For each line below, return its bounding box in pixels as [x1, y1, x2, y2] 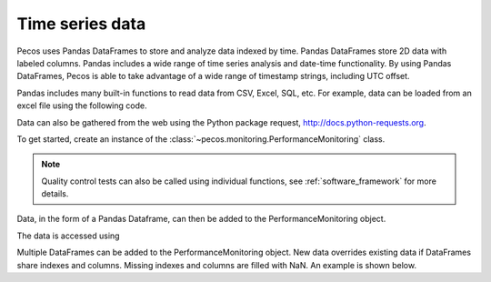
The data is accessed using [16, 230, 120, 241]
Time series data [16, 14, 146, 34]
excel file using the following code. [16, 100, 147, 111]
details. [41, 188, 69, 199]
